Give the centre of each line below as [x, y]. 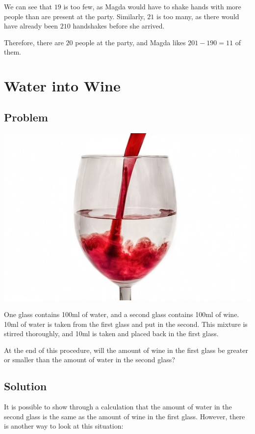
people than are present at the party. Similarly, [75, 16]
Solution [25, 386]
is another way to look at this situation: [64, 426]
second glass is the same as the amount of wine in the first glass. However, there [125, 416]
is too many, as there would [198, 16]
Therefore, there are [34, 42]
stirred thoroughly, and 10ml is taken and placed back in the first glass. [111, 333]
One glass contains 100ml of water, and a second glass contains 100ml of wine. [122, 314]
